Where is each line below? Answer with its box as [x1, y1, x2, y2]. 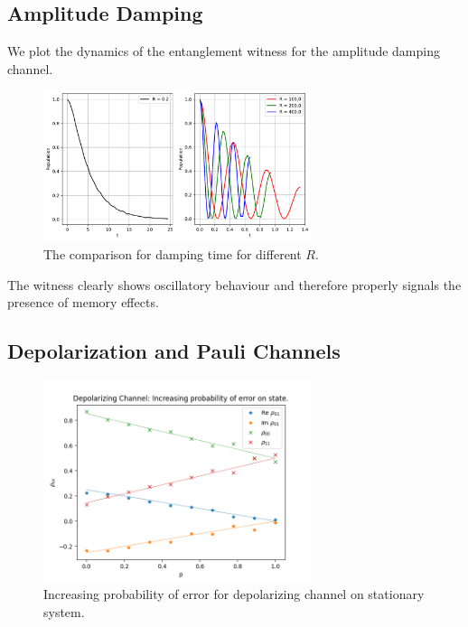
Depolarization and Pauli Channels [7, 337, 341, 365]
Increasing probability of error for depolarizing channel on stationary [43, 585, 425, 604]
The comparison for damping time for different [43, 244, 302, 263]
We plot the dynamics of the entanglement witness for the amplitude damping [7, 42, 440, 61]
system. [43, 602, 85, 621]
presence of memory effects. [7, 293, 159, 312]
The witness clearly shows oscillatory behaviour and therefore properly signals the [7, 275, 462, 294]
